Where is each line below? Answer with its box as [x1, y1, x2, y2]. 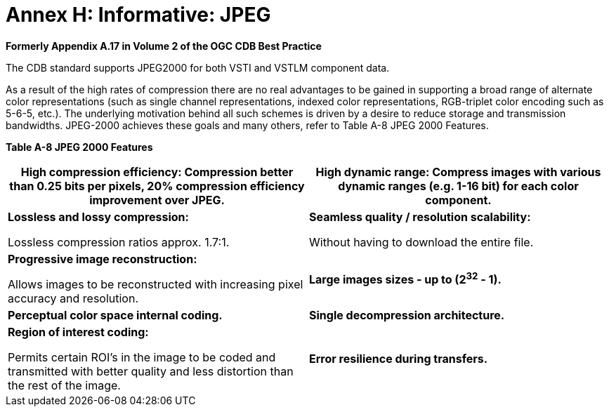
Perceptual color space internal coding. [8, 307, 223, 322]
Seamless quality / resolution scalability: [309, 209, 531, 224]
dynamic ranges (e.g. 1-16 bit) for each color [338, 178, 579, 193]
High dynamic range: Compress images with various [315, 164, 601, 179]
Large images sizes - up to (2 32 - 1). [309, 270, 502, 287]
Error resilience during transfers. [309, 351, 488, 366]
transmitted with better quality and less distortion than [8, 364, 294, 378]
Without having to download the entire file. [309, 234, 534, 249]
